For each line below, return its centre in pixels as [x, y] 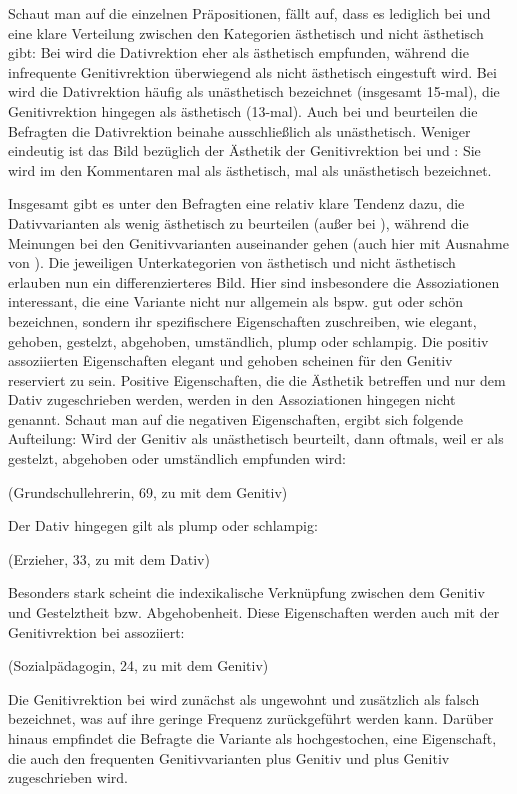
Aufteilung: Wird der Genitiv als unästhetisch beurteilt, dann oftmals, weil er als [256, 438]
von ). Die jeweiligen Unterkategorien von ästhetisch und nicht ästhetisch [232, 262]
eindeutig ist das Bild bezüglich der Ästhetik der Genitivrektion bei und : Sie [244, 150]
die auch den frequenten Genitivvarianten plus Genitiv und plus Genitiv [229, 757]
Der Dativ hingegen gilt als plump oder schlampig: [163, 525]
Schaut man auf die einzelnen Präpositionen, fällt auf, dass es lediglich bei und [249, 13]
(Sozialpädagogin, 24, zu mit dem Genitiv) [138, 665]
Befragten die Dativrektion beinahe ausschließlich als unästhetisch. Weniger [239, 130]
